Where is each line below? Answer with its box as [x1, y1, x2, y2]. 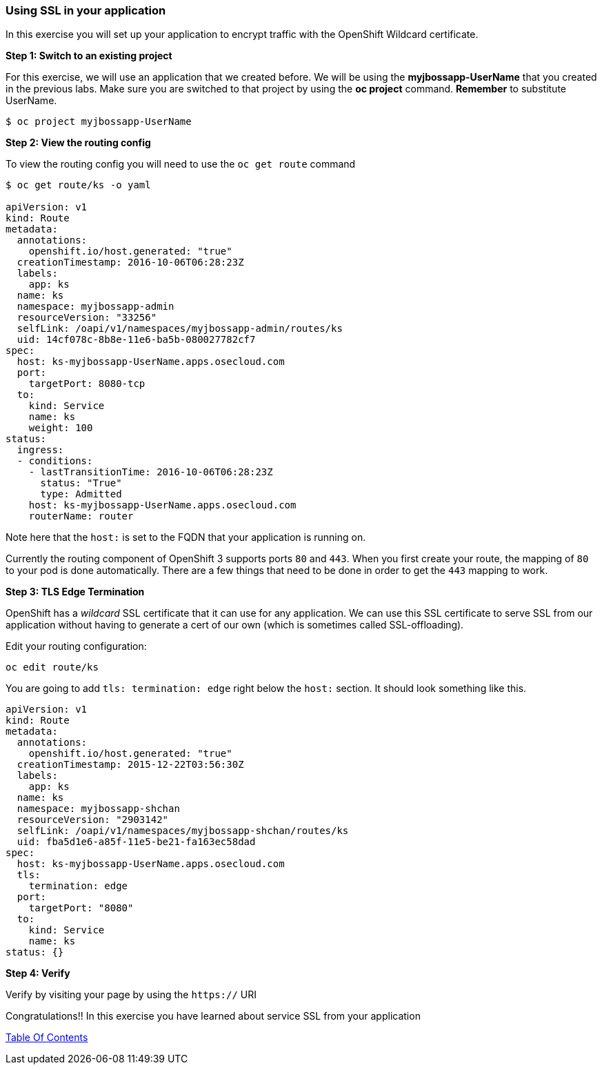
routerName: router [28, 511, 134, 522]
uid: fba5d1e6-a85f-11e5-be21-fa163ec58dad [17, 836, 256, 848]
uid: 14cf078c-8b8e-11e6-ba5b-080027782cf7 [17, 334, 256, 346]
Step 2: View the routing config [6, 137, 151, 149]
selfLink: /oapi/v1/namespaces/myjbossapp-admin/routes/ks [17, 323, 343, 335]
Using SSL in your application [6, 3, 166, 17]
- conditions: [17, 455, 93, 467]
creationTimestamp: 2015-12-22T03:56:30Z [17, 759, 244, 771]
